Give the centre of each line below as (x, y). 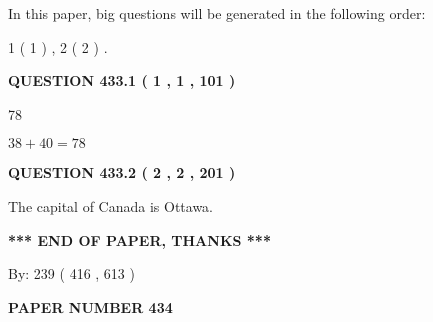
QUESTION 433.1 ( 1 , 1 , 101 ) (122, 80)
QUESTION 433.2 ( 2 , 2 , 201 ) (122, 172)
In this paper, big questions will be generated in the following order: (217, 13)
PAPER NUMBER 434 (90, 306)
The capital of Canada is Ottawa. (111, 205)
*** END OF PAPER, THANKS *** (139, 239)
